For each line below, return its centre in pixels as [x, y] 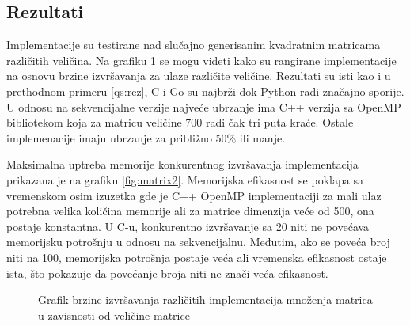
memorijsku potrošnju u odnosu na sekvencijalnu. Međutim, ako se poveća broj [198, 242]
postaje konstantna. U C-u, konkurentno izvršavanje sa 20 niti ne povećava [188, 226]
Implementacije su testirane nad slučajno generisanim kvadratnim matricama [194, 45]
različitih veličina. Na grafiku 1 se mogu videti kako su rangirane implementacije [201, 60]
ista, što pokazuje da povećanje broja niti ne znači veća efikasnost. [167, 273]
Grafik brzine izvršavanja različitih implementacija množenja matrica [205, 299]
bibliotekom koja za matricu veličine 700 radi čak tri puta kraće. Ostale [180, 122]
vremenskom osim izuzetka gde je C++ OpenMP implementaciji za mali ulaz [194, 195]
